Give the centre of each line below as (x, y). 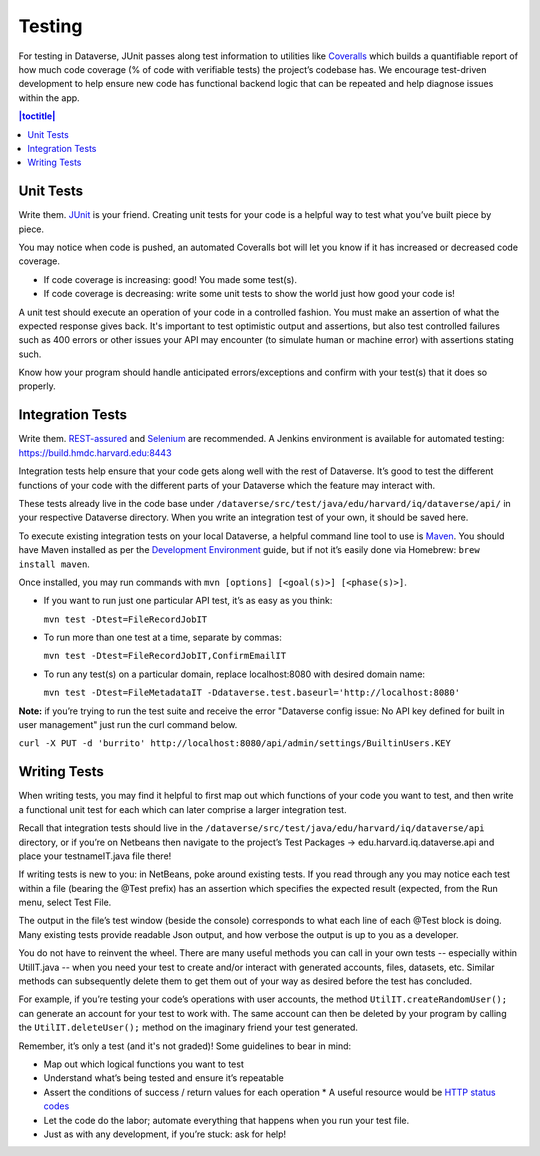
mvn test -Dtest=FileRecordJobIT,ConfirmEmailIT (165, 656)
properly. (37, 386)
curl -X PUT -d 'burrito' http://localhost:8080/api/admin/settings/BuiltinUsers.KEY (235, 743)
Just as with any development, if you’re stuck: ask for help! (165, 1134)
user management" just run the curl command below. (128, 725)
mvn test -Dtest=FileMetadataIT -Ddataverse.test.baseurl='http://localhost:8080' (251, 693)
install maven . (54, 564)
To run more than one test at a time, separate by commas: (162, 637)
